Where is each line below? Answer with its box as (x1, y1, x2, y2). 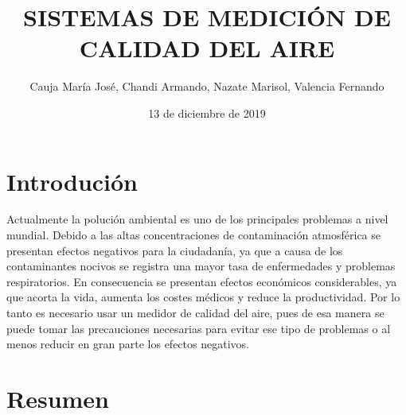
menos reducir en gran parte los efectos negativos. (6, 335, 249, 352)
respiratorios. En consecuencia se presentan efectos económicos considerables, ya (6, 273, 397, 289)
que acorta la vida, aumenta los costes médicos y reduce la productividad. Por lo (6, 289, 400, 305)
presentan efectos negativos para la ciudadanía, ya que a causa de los (6, 242, 343, 258)
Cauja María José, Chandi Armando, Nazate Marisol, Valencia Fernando (29, 78, 385, 95)
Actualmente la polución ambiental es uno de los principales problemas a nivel (6, 211, 388, 227)
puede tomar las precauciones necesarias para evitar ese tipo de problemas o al (6, 320, 391, 336)
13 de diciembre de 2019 (148, 104, 266, 121)
